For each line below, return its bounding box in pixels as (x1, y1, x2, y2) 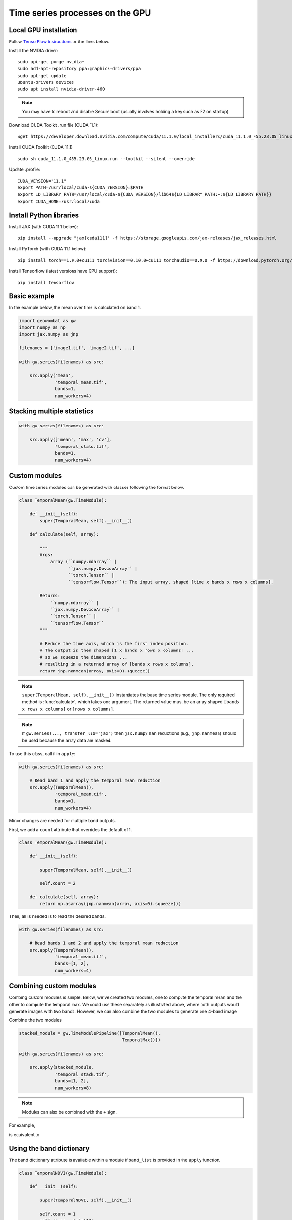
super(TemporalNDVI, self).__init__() (39, 1198, 132, 1203)
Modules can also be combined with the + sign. (22, 1109, 117, 1115)
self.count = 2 (39, 881, 76, 886)
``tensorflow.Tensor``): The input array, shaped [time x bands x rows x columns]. (68, 579, 274, 585)
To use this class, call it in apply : (9, 751, 76, 757)
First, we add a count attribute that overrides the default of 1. (9, 826, 132, 832)
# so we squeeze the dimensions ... (39, 654, 128, 660)
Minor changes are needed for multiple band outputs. (9, 817, 116, 823)
